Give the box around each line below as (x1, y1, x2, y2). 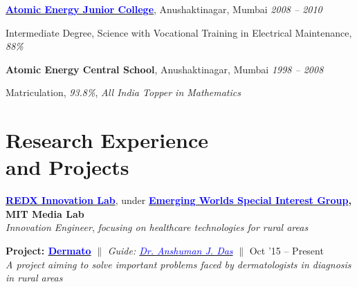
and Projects (6, 153, 129, 181)
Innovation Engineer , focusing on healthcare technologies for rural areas (6, 220, 309, 234)
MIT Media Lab (6, 206, 84, 221)
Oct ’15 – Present (249, 243, 324, 258)
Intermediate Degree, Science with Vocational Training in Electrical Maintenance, (6, 25, 352, 39)
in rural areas (6, 270, 63, 285)
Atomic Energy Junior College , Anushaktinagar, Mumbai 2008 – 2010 (6, 2, 322, 16)
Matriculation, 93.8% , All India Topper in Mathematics (6, 85, 241, 100)
